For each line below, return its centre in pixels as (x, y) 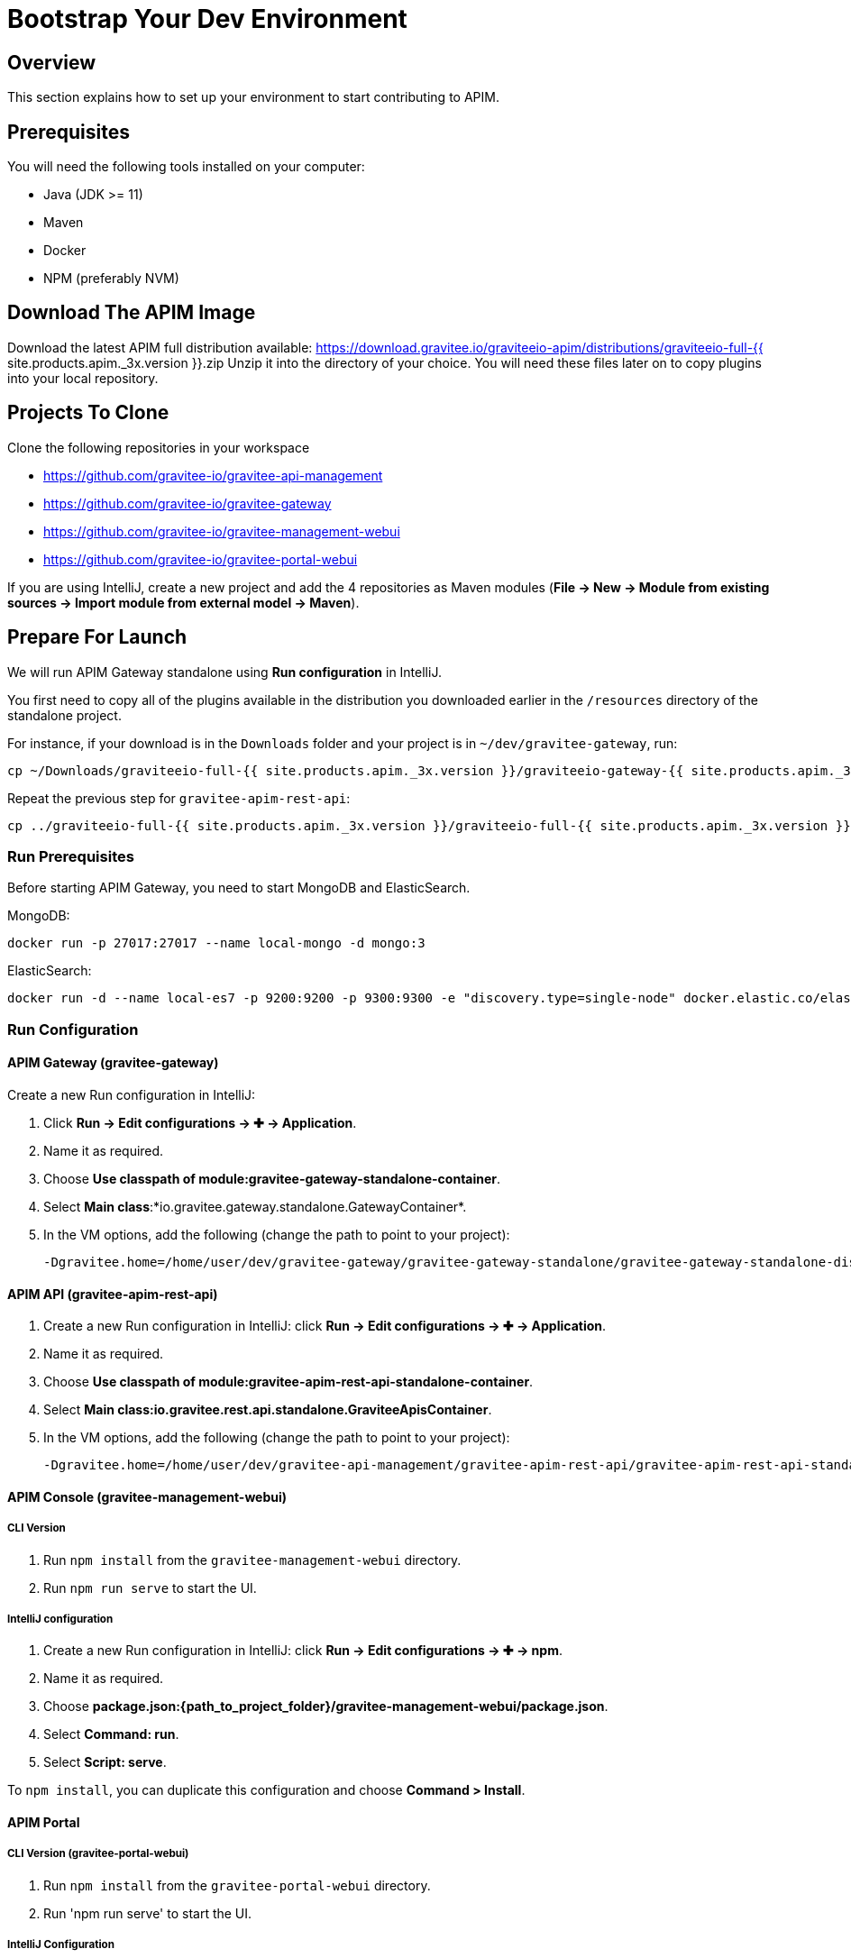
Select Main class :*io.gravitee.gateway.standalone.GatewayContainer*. (255, 1206)
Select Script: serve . (105, 1762)
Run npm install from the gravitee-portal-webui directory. (237, 1885)
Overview (52, 62)
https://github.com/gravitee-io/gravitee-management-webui (222, 531)
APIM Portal (44, 1822)
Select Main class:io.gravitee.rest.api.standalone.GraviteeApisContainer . (268, 1410)
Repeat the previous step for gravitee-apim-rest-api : (179, 798)
